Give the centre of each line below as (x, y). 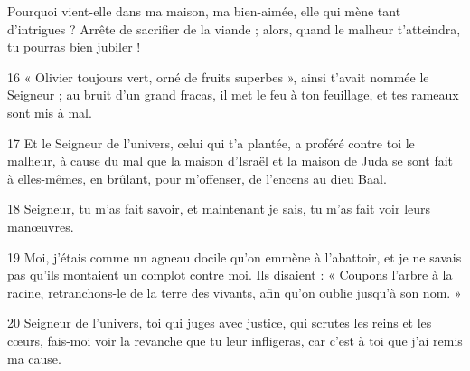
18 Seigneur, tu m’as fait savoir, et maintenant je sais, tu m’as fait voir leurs (219, 209)
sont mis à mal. (50, 112)
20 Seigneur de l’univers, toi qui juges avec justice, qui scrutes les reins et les (220, 323)
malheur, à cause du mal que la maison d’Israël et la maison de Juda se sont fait (230, 161)
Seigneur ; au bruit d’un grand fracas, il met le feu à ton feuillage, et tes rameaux (233, 95)
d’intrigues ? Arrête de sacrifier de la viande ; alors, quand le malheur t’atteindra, (234, 29)
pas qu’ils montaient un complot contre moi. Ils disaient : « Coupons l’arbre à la (230, 275)
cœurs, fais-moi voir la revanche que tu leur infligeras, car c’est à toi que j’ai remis (235, 340)
